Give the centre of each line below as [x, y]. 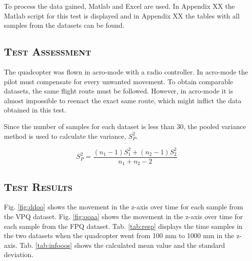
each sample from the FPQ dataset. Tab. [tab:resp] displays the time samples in [123, 226]
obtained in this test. [35, 110]
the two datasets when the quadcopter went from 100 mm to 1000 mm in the [119, 235]
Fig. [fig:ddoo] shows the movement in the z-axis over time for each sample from [124, 207]
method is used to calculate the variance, [65, 136]
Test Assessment [48, 51]
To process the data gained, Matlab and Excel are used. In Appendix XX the [119, 6]
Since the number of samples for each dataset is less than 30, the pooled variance [125, 126]
